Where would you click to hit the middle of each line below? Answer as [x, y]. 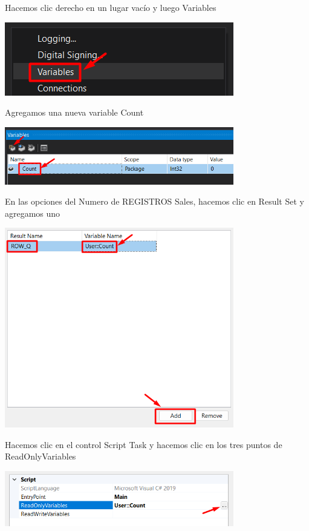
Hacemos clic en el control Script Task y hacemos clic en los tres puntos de [144, 444]
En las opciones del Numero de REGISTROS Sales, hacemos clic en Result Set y [154, 201]
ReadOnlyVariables [41, 456]
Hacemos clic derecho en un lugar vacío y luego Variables [111, 7]
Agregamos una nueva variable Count [74, 112]
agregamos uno [33, 213]
